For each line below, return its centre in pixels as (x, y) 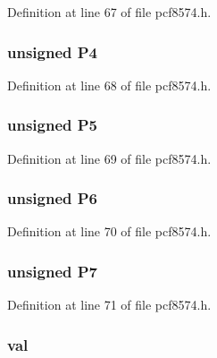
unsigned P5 (53, 125)
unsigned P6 (53, 198)
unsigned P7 (53, 271)
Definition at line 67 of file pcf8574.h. (109, 12)
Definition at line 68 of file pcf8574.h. (109, 85)
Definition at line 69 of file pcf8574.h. (109, 158)
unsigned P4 (53, 51)
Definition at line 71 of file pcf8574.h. (109, 305)
